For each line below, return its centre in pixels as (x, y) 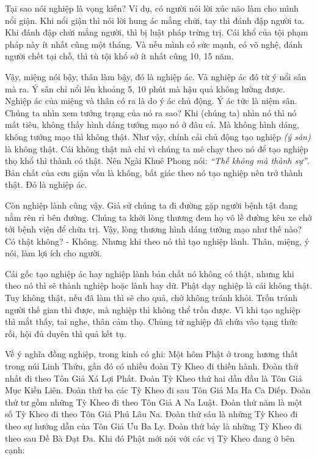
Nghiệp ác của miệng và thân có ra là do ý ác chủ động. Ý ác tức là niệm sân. (151, 101)
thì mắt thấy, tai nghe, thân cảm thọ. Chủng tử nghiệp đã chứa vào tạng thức (151, 321)
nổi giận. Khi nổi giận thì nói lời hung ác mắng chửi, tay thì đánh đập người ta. (155, 20)
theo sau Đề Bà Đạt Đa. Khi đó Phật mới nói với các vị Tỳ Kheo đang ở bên (150, 438)
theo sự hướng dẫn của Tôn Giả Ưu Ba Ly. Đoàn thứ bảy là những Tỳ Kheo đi (153, 426)
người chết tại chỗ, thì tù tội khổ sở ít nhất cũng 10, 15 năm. (119, 56)
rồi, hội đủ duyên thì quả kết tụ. (66, 333)
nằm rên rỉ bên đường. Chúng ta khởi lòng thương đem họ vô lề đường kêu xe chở (158, 217)
